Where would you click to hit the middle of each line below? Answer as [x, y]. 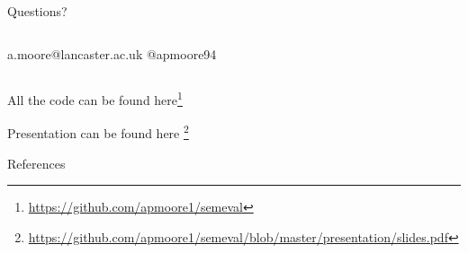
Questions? [37, 11]
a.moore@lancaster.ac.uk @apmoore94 [112, 53]
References [36, 163]
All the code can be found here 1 [95, 98]
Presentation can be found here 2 [98, 132]
